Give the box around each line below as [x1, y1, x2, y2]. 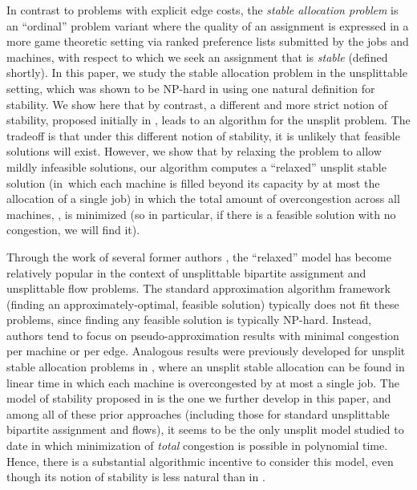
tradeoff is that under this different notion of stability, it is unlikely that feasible [6, 127, 400, 144]
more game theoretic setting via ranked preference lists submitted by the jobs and [6, 33, 409, 50]
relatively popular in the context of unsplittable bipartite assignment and [6, 264, 366, 281]
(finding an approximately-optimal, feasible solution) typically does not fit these [6, 295, 399, 312]
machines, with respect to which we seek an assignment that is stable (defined [6, 48, 388, 65]
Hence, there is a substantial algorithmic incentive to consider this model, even [6, 452, 394, 469]
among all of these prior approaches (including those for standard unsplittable [6, 405, 390, 422]
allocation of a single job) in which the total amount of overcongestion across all [6, 190, 400, 207]
